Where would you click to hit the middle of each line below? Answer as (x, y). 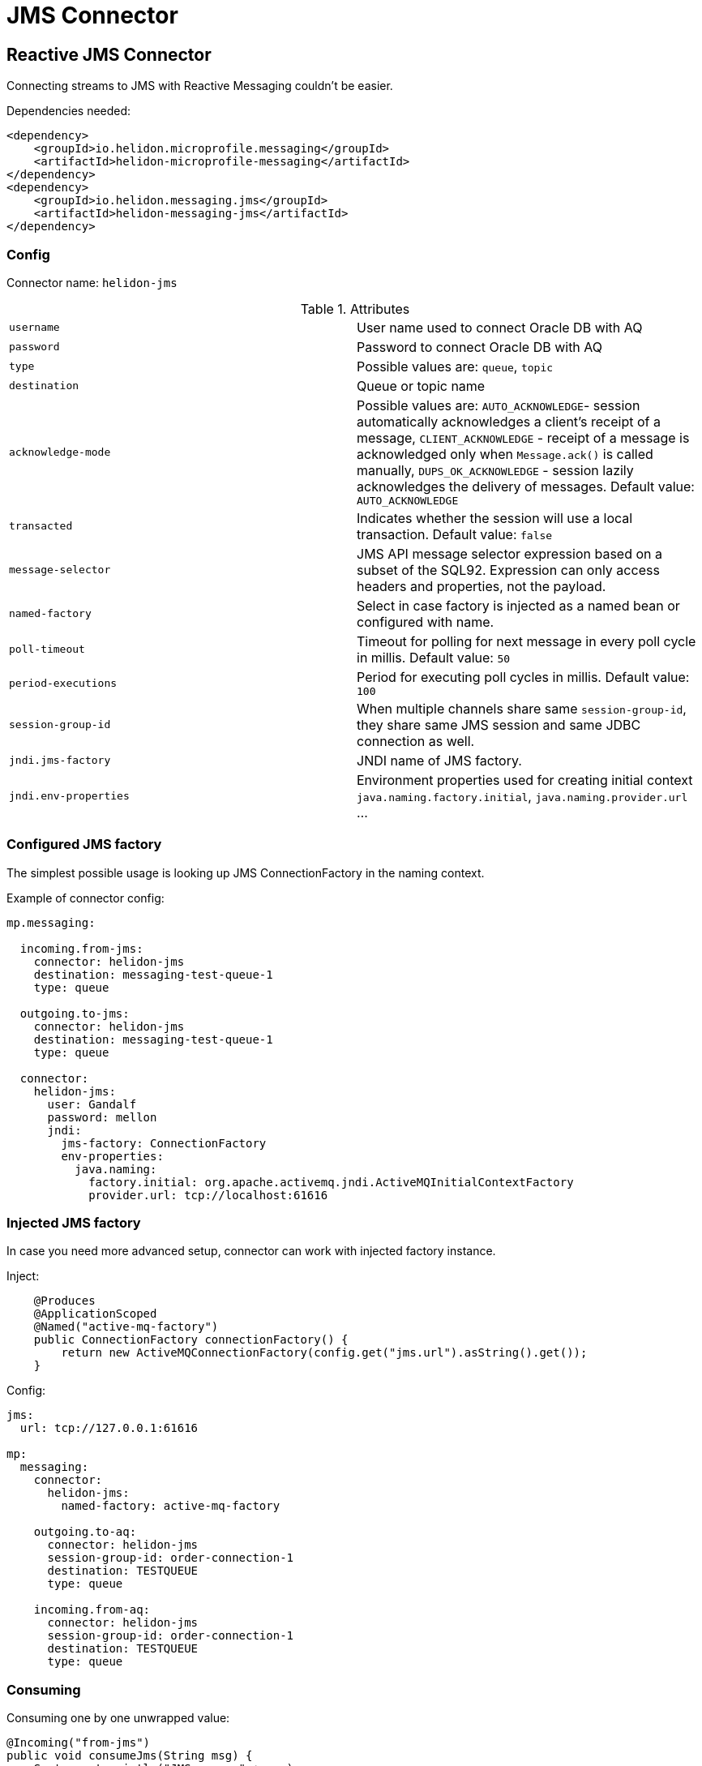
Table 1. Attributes (355, 309)
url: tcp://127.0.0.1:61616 (109, 1428)
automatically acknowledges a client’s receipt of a (509, 421)
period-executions (63, 683)
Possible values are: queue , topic (455, 366)
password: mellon (102, 1117)
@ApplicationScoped (95, 1314)
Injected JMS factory (74, 1223)
